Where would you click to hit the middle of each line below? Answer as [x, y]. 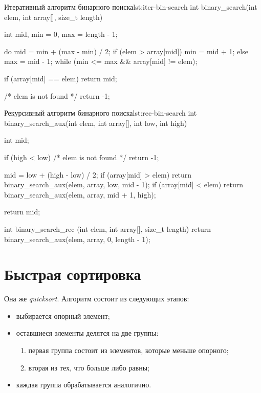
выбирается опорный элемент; [63, 315]
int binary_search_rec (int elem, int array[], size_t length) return [108, 228]
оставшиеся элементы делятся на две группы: [87, 333]
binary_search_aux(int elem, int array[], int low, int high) [96, 123]
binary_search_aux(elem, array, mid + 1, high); [80, 194]
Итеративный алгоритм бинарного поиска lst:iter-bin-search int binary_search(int [131, 7]
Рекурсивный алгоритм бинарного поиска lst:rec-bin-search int [101, 113]
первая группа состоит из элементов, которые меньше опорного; [128, 350]
